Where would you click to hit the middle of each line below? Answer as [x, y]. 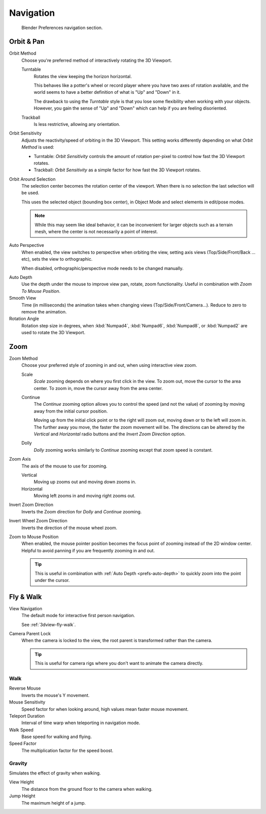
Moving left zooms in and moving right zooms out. [84, 496]
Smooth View [23, 298]
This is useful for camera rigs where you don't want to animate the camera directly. [119, 663]
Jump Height [22, 796]
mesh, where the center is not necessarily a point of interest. [96, 232]
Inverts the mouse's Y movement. [55, 695]
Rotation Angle [24, 319]
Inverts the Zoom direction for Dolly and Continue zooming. [82, 511]
